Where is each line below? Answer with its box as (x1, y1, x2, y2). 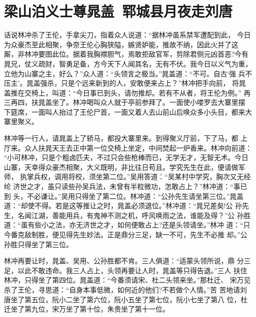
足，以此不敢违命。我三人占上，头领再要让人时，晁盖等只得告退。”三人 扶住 (4, 265, 248, 275)
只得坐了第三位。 (17, 239, 73, 249)
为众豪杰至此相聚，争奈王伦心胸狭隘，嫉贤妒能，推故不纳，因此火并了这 (4, 39, 238, 49)
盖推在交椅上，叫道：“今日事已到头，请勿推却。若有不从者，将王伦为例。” (4, 87, 242, 97)
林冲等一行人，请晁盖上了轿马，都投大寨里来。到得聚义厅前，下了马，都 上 (4, 133, 248, 143)
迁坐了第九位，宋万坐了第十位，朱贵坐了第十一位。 (4, 304, 169, 314)
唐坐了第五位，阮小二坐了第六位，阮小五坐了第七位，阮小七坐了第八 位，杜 (4, 294, 248, 304)
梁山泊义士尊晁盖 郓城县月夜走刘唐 (4, 1, 233, 21)
